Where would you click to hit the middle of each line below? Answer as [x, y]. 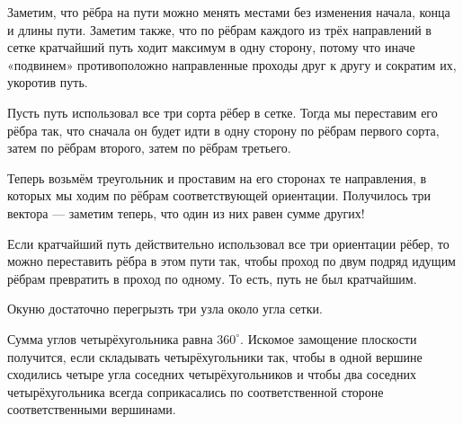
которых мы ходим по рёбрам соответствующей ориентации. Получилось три [219, 195]
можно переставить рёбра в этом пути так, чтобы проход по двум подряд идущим [231, 261]
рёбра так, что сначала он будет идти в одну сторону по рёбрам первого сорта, [223, 130]
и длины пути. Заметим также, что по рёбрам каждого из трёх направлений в [219, 29]
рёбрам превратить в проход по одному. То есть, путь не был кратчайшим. [212, 278]
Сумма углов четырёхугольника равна [110, 338]
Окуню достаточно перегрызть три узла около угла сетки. [165, 309]
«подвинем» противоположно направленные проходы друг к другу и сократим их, [232, 64]
